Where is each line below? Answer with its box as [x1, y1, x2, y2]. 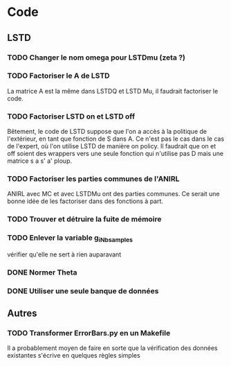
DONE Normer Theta [7, 268, 77, 277]
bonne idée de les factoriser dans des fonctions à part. [7, 197, 164, 205]
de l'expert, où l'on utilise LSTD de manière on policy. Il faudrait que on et [7, 142, 216, 150]
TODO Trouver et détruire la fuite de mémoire [7, 214, 162, 224]
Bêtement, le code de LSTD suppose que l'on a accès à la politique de [7, 128, 207, 136]
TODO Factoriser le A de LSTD [7, 71, 110, 80]
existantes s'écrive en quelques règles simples [7, 351, 140, 360]
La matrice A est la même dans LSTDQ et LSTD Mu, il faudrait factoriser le [7, 87, 219, 95]
